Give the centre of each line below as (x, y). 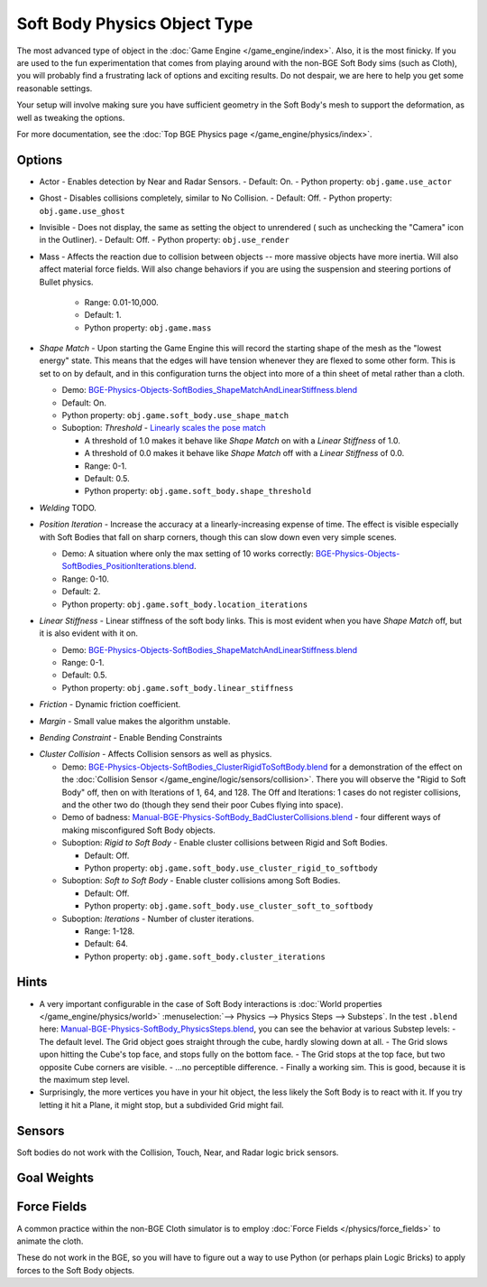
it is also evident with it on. (89, 633)
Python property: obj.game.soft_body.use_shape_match (175, 415)
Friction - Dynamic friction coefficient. (110, 704)
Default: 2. (81, 592)
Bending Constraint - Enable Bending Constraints (131, 738)
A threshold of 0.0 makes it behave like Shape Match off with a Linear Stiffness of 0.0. (244, 453)
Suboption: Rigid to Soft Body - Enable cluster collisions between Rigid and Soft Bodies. (225, 843)
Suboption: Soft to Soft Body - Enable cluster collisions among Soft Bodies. (201, 881)
